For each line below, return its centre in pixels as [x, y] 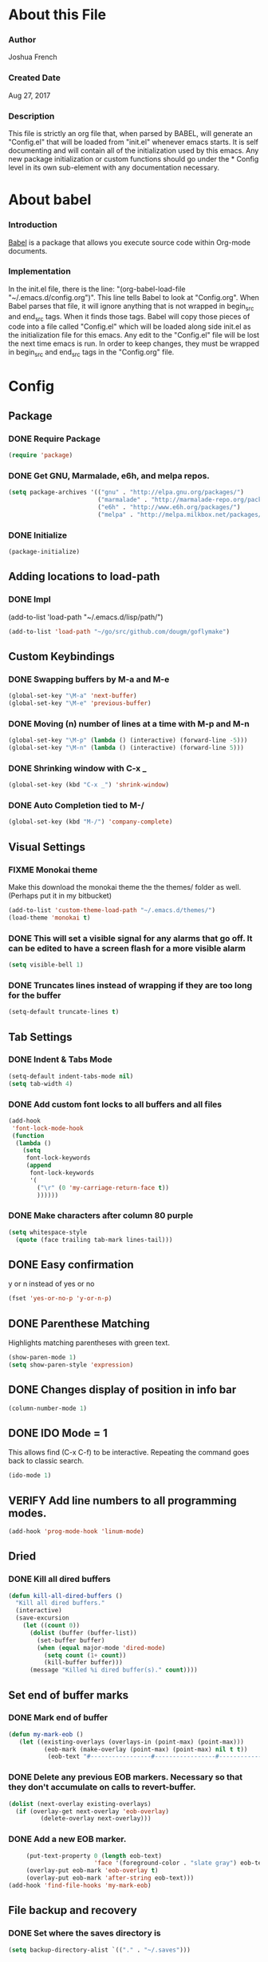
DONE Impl [30, 599]
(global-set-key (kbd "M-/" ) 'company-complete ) [91, 822]
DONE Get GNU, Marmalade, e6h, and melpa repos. [109, 475]
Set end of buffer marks [69, 1695]
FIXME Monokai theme [53, 870]
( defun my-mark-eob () [46, 1734]
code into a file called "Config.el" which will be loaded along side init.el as [130, 326]
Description [32, 116]
